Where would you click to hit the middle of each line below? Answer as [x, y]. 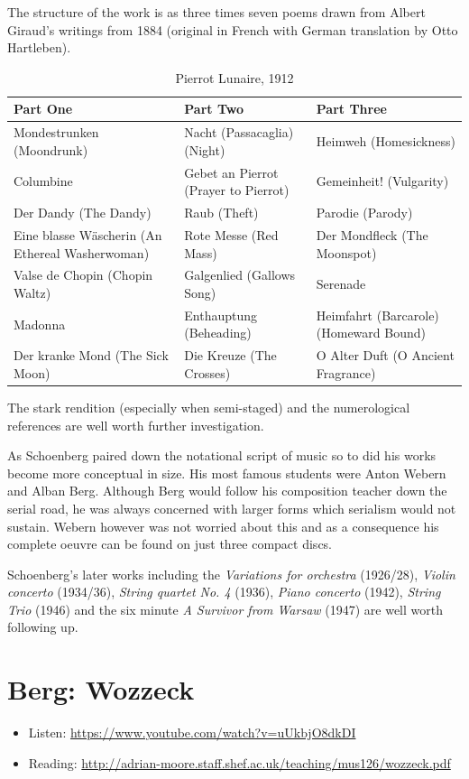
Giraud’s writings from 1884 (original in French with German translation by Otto [233, 29]
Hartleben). [39, 47]
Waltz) [32, 292]
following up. [43, 627]
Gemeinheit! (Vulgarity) [382, 181]
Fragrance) [346, 372]
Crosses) [207, 372]
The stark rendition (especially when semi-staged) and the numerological [209, 407]
